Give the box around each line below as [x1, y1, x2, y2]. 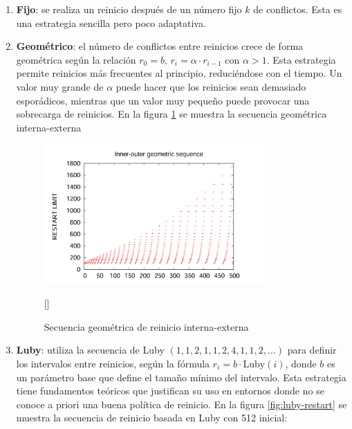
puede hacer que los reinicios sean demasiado [115, 79, 306, 93]
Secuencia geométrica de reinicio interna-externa [44, 319, 249, 334]
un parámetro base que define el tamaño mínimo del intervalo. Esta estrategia [16, 369, 346, 384]
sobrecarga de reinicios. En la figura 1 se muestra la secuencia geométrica [16, 107, 327, 121]
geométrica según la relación [16, 52, 136, 66]
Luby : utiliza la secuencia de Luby [16, 343, 165, 357]
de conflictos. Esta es [253, 2, 342, 16]
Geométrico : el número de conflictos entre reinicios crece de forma [16, 39, 304, 53]
